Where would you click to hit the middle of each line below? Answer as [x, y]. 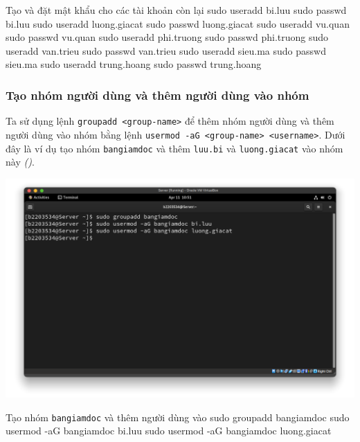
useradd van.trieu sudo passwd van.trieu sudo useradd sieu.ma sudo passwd [166, 50]
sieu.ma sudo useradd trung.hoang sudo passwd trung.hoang [134, 64]
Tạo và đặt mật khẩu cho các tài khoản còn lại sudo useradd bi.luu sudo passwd [176, 10]
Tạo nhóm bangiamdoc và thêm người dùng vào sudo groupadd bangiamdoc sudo [178, 417]
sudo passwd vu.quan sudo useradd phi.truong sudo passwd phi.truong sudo [167, 37]
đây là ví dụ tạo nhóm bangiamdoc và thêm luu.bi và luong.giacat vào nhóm [174, 148]
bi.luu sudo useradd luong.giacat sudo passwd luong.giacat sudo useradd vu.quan [178, 23]
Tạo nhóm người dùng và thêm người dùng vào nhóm [157, 95]
